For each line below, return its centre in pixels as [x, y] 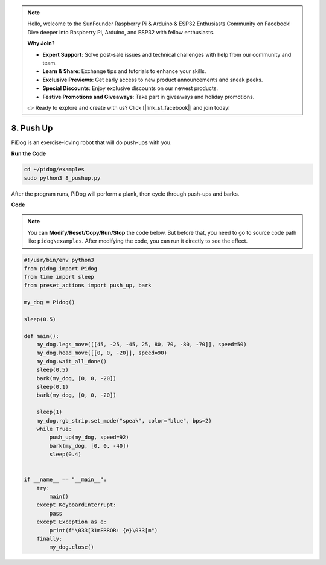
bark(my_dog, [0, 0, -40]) [89, 446]
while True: [54, 429]
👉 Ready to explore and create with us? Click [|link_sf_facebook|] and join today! [129, 107]
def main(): [42, 336]
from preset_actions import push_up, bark [88, 286]
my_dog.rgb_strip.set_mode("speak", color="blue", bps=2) [124, 420]
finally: [50, 539]
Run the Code [29, 153]
